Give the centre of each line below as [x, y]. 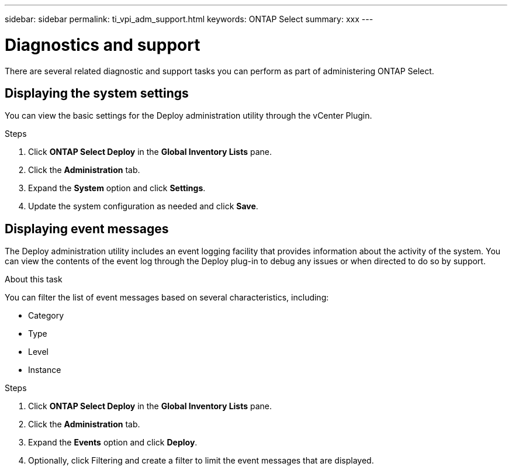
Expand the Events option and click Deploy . [113, 443]
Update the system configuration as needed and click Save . [143, 206]
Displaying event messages [87, 229]
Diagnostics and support [103, 45]
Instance [45, 370]
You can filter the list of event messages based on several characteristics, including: [167, 298]
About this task [34, 279]
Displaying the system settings [97, 93]
